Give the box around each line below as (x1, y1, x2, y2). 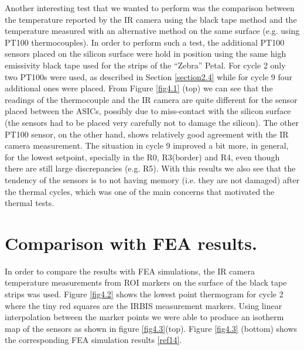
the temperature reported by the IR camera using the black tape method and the (5, 13, 297, 25)
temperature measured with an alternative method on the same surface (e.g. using (5, 25, 300, 37)
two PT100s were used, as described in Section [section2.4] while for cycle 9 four (5, 70, 293, 83)
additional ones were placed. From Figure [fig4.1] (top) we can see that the (5, 82, 273, 94)
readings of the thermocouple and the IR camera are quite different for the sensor (5, 93, 298, 105)
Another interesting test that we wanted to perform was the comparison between (5, 2, 295, 13)
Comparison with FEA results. (5, 231, 257, 255)
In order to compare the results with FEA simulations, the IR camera (5, 265, 255, 277)
